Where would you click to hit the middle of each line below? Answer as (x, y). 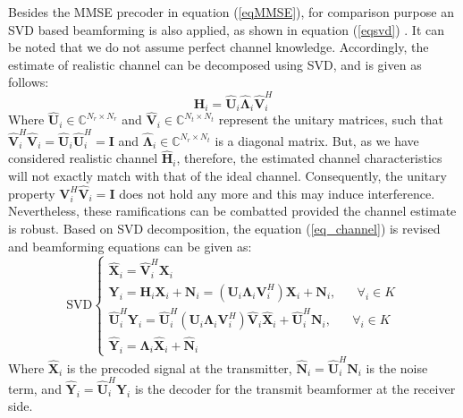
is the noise (397, 367)
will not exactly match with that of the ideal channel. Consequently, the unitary (227, 176)
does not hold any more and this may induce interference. (277, 193)
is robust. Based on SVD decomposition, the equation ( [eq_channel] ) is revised (224, 229)
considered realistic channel (83, 158)
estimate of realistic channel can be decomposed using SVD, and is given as (215, 64)
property (32, 193)
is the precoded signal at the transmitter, (179, 367)
